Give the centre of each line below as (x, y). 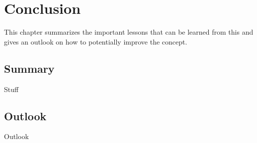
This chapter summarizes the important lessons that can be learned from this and (129, 32)
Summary (29, 68)
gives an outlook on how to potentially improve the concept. (96, 41)
